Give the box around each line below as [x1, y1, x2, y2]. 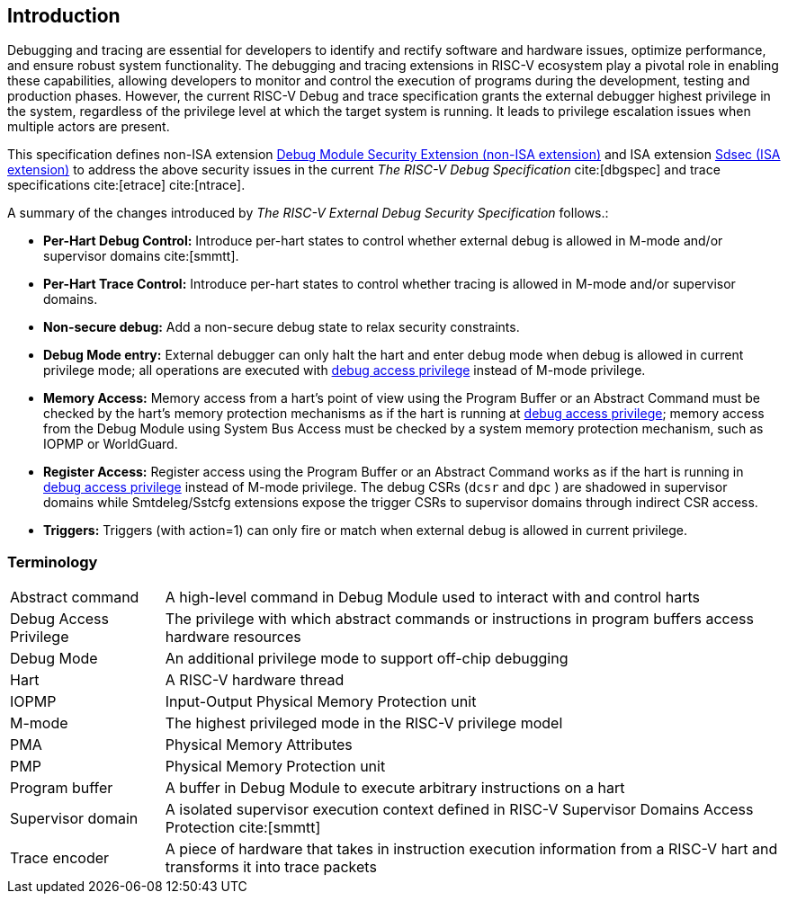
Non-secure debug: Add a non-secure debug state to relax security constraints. [43, 319, 520, 335]
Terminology [7, 552, 98, 571]
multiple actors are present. [7, 119, 170, 135]
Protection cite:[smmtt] [165, 818, 321, 837]
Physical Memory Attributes [165, 736, 353, 754]
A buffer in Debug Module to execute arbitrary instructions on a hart [165, 779, 625, 798]
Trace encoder [10, 849, 110, 868]
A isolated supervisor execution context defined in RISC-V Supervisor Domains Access [165, 800, 754, 819]
